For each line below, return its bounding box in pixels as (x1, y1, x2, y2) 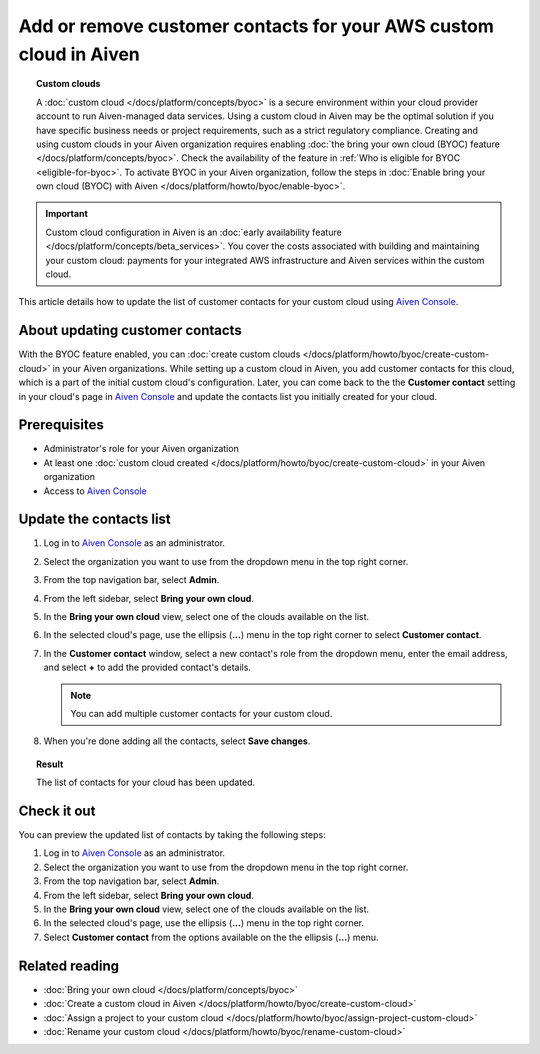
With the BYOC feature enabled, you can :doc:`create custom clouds (18, 348, 301, 360)
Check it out (18, 802, 96, 819)
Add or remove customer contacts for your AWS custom (18, 15, 494, 37)
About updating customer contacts (18, 322, 242, 339)
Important (45, 208, 89, 220)
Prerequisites (18, 416, 104, 434)
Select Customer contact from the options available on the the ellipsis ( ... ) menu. (43, 931, 379, 943)
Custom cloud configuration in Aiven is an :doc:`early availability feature (45, 226, 342, 238)
